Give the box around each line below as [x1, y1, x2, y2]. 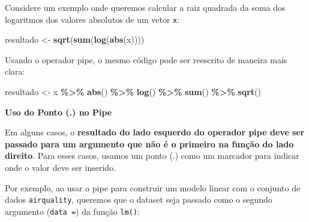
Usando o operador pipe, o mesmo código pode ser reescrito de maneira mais [5, 53, 287, 66]
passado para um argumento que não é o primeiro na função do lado [5, 137, 294, 150]
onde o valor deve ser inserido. [5, 161, 116, 173]
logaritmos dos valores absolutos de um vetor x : [5, 13, 180, 25]
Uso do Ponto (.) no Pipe [5, 105, 112, 118]
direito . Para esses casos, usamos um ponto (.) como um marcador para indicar [5, 149, 299, 162]
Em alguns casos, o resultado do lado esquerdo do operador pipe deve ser [5, 126, 305, 138]
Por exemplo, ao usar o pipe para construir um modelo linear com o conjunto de [5, 181, 301, 194]
